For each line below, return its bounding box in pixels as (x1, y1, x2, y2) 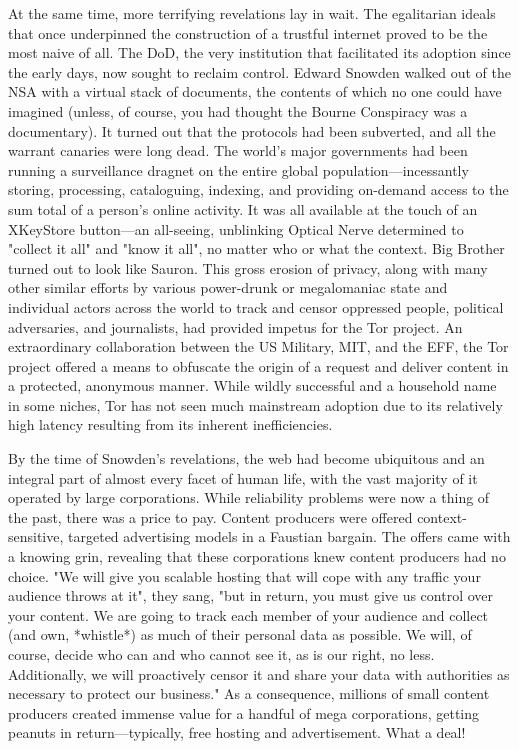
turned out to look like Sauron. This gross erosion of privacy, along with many (8, 257, 488, 278)
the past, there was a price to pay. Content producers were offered (8, 506, 413, 527)
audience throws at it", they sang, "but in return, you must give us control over (8, 585, 494, 606)
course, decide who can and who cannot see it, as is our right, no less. (8, 644, 435, 664)
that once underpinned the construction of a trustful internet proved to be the (8, 22, 488, 43)
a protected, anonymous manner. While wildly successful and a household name (8, 375, 497, 396)
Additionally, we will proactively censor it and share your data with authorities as (8, 663, 510, 684)
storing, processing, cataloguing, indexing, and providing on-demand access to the (8, 179, 509, 200)
